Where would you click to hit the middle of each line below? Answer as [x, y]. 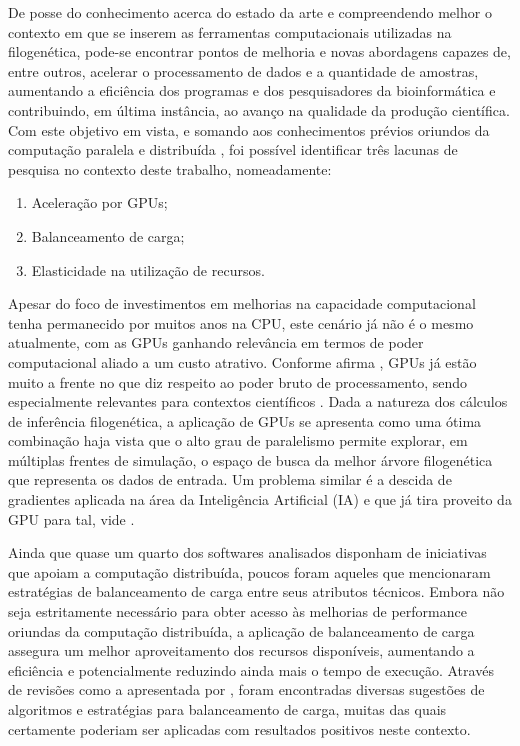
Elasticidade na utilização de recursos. [148, 269]
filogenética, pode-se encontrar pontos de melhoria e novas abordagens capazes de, [259, 51]
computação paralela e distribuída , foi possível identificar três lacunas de [233, 149]
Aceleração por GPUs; [99, 202]
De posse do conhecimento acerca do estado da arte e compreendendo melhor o [250, 12]
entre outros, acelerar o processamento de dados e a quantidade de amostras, [243, 70]
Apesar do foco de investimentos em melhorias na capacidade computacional [242, 303]
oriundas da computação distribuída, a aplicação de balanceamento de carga [241, 630]
